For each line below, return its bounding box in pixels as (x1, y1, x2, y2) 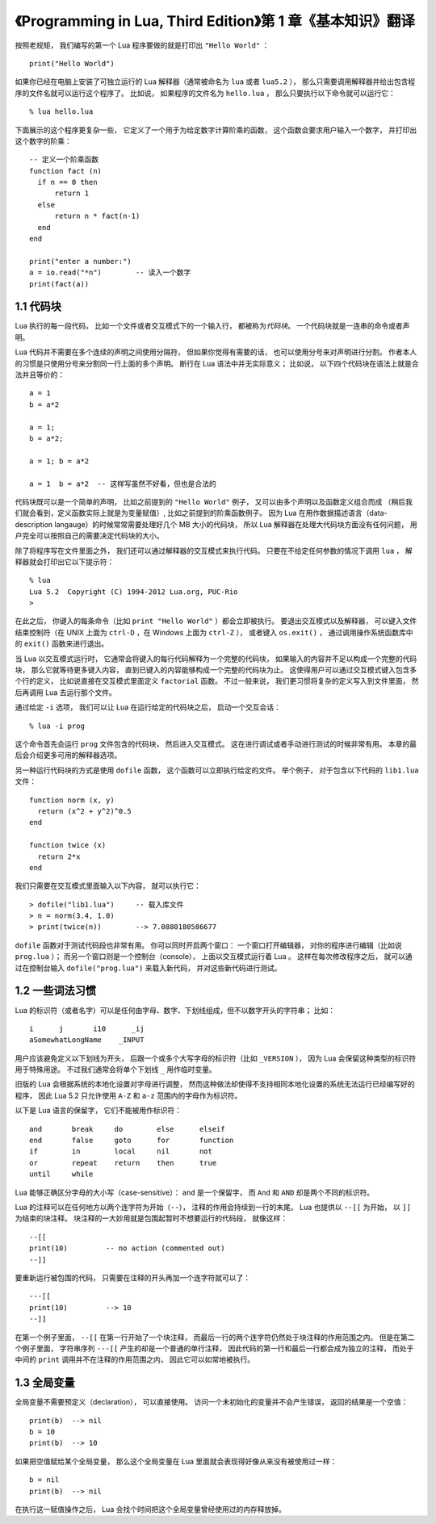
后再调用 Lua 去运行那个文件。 (15, 687, 116, 697)
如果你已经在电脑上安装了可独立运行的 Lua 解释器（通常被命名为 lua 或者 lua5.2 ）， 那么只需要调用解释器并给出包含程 (15, 77, 416, 86)
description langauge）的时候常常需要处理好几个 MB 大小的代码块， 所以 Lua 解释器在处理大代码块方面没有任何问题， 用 (15, 519, 417, 529)
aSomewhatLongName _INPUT (29, 1036, 145, 1045)
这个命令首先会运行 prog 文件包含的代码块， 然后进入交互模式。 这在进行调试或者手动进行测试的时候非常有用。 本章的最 (15, 739, 417, 748)
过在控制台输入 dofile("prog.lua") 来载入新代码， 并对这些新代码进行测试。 (15, 963, 282, 973)
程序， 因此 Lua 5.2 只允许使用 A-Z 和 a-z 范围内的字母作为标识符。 (15, 1091, 242, 1100)
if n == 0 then (37, 178, 98, 187)
